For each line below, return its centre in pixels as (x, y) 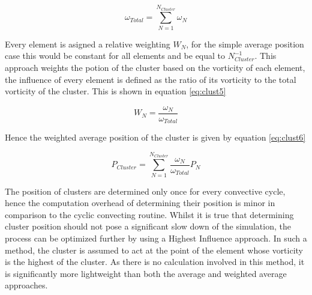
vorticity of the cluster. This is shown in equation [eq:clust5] (115, 91)
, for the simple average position (245, 44)
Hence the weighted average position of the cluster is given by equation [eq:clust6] (155, 137)
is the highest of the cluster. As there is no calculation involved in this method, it (155, 262)
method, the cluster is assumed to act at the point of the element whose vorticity (154, 250)
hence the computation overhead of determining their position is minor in (140, 203)
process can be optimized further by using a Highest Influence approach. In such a (156, 238)
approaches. (26, 285)
